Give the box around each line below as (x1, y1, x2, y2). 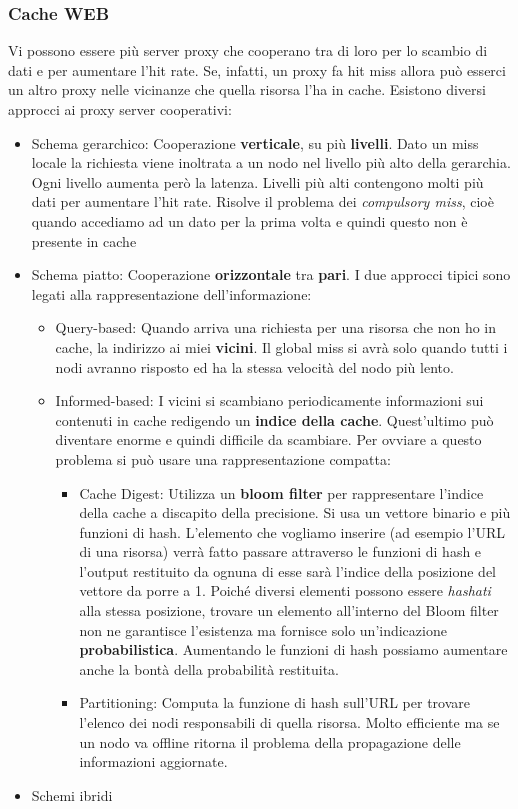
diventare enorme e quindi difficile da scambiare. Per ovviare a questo (55, 429, 482, 450)
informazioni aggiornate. (79, 751, 228, 772)
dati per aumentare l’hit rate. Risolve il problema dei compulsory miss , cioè (31, 191, 494, 212)
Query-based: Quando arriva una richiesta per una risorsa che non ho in (55, 317, 497, 338)
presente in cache (31, 230, 137, 251)
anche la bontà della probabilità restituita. (79, 658, 339, 679)
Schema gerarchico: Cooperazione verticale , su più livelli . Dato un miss (31, 132, 479, 153)
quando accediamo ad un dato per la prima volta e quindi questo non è (31, 210, 468, 231)
